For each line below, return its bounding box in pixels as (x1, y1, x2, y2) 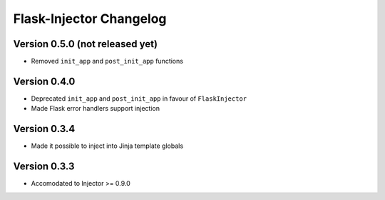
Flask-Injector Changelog (13, 11, 167, 26)
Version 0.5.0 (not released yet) (13, 38, 158, 50)
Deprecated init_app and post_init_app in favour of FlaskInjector (31, 94, 247, 103)
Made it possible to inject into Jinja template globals (31, 141, 184, 150)
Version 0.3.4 (13, 123, 76, 135)
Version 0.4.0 (13, 75, 76, 87)
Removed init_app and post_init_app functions (31, 57, 183, 66)
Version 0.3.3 (13, 161, 75, 173)
